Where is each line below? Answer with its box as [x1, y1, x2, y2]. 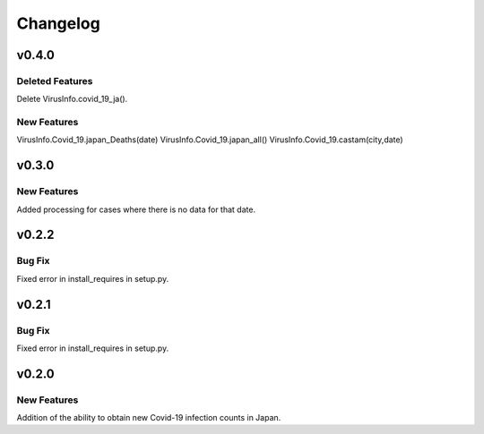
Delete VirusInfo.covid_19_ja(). [16, 94, 128, 105]
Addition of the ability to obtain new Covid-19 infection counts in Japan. [16, 413, 281, 423]
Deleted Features [16, 74, 93, 87]
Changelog [16, 13, 100, 33]
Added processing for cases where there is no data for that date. [16, 204, 255, 215]
